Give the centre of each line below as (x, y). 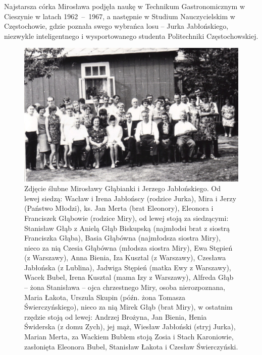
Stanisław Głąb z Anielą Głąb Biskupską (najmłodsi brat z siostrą (127, 228)
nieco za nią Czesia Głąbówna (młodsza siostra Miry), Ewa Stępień (128, 247)
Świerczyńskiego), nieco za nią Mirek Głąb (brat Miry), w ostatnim (128, 307)
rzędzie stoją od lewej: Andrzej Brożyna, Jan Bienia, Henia (116, 316)
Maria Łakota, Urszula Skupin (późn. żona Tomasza (105, 297)
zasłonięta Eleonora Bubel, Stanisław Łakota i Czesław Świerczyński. (131, 346)
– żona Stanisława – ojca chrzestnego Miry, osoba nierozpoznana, (125, 287)
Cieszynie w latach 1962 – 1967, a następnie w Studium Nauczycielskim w (120, 16)
